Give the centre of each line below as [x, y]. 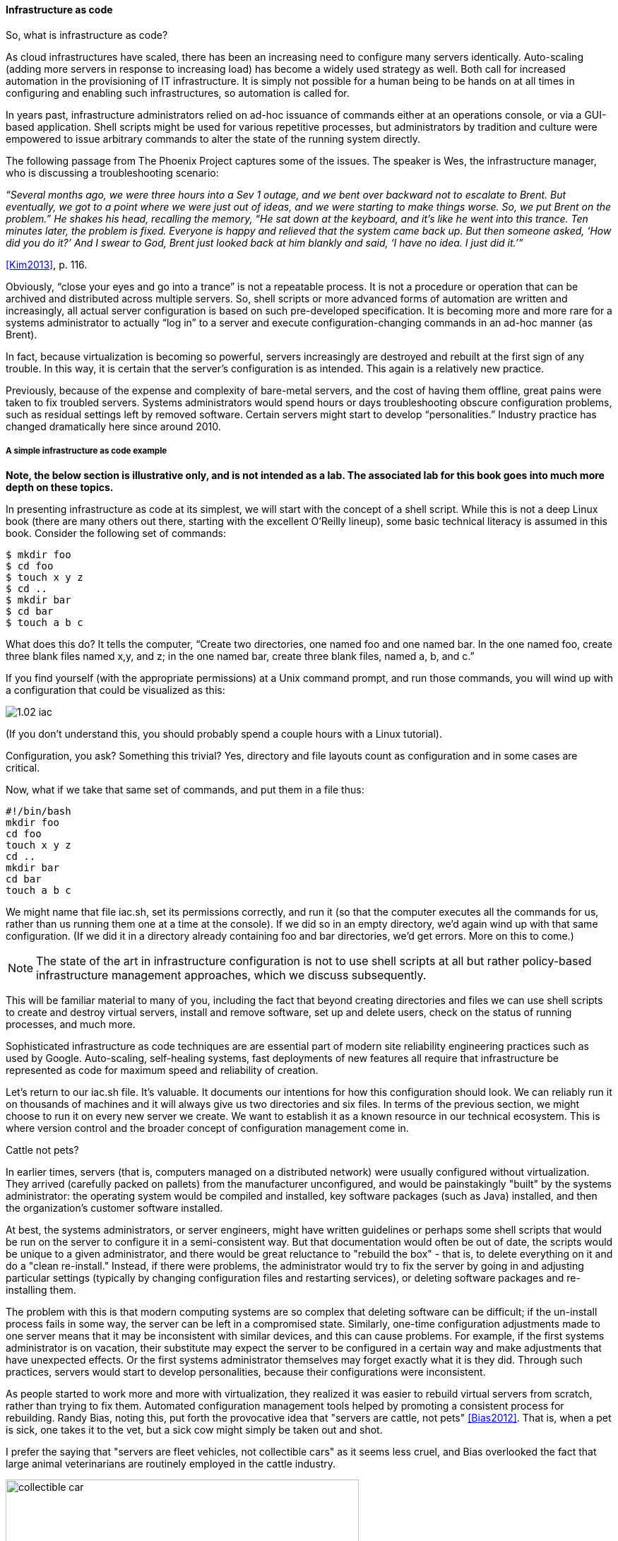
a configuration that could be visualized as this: [115, 690]
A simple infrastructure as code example [87, 451]
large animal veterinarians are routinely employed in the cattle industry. [171, 1464]
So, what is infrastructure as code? [87, 35]
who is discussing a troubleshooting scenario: [112, 172]
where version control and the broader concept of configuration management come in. [207, 1128]
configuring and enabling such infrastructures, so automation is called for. [178, 93]
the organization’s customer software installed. [114, 1208]
